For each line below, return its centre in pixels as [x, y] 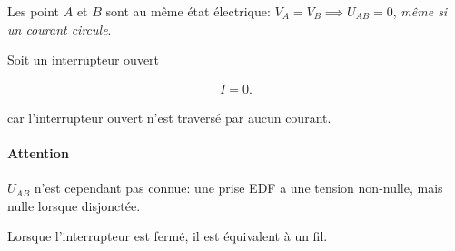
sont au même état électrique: [188, 11]
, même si [420, 11]
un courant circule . [59, 29]
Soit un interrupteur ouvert [84, 60]
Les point [34, 11]
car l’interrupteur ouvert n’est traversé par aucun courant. [169, 117]
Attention [38, 153]
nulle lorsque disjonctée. [74, 205]
